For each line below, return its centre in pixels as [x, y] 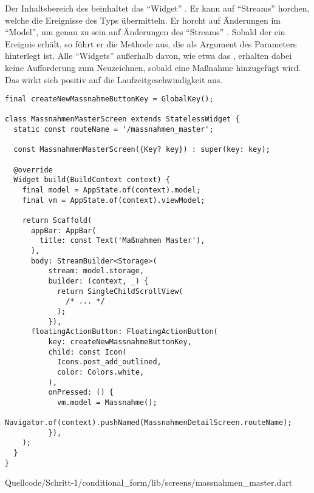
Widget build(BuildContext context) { [92, 180]
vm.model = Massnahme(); [107, 402]
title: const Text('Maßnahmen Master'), [122, 241]
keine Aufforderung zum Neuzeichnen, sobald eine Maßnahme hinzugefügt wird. [153, 67]
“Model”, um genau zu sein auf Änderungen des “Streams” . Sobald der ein [145, 32]
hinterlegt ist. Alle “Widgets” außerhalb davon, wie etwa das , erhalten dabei [148, 56]
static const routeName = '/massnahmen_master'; [114, 130]
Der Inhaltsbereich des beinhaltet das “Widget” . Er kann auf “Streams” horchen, [157, 8]
